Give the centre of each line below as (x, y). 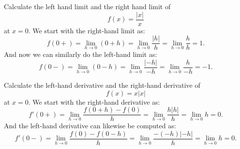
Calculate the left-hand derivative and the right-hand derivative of (102, 85)
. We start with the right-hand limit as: (87, 30)
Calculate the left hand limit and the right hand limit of (87, 6)
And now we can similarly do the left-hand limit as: (81, 54)
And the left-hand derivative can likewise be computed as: (90, 126)
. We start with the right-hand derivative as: (94, 102)
